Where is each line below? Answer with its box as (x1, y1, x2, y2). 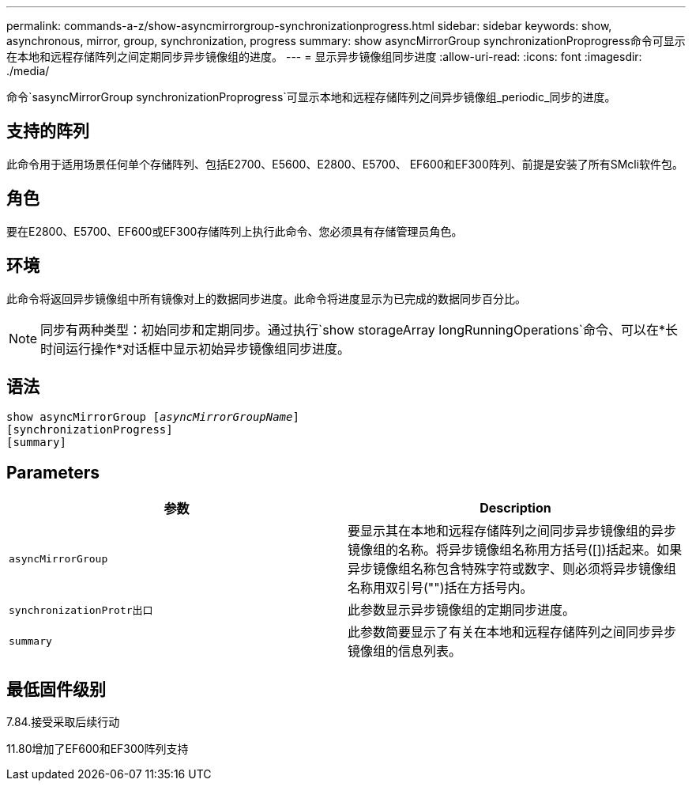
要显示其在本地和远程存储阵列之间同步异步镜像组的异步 (348, 523, 677, 539)
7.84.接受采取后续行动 (6, 715, 120, 729)
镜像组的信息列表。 (348, 643, 462, 660)
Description (480, 500, 551, 516)
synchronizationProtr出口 (9, 603, 153, 616)
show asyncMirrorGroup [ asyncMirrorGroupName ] (6, 411, 299, 424)
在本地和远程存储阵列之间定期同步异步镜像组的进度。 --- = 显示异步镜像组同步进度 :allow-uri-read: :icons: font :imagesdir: (6, 50, 642, 63)
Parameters (6, 462, 100, 482)
